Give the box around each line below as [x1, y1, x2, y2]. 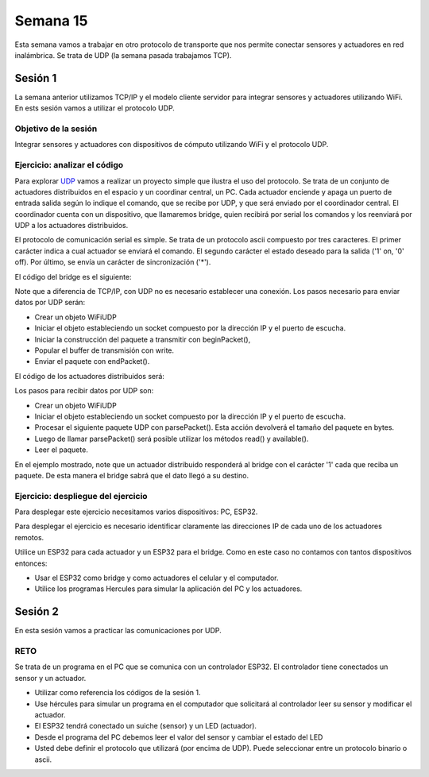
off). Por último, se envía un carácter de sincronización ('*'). [14, 257, 211, 267]
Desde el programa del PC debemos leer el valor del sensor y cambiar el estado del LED [34, 732, 323, 742]
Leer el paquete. [34, 445, 89, 454]
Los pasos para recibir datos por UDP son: [14, 386, 154, 396]
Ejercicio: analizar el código [14, 160, 124, 171]
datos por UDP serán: [14, 298, 86, 307]
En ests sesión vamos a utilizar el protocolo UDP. [14, 103, 175, 113]
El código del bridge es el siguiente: [14, 272, 132, 281]
